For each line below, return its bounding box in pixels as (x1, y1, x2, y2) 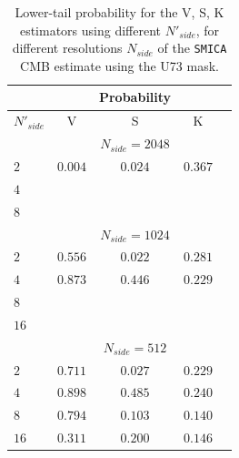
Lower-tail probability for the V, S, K (15, 3, 224, 21)
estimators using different (19, 20, 161, 39)
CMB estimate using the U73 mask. (20, 56, 219, 75)
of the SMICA (157, 38, 227, 57)
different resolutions (12, 38, 123, 57)
